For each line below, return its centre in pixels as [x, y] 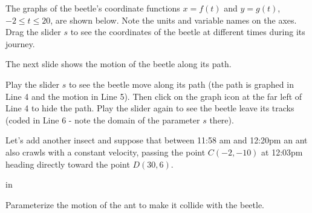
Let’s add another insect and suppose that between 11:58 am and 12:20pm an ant [157, 140]
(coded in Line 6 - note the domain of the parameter [103, 120]
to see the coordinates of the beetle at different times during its [188, 32]
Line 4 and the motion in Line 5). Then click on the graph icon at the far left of [154, 96]
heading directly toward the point [68, 164]
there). [222, 120]
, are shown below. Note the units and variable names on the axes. [174, 20]
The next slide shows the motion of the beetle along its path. [119, 64]
